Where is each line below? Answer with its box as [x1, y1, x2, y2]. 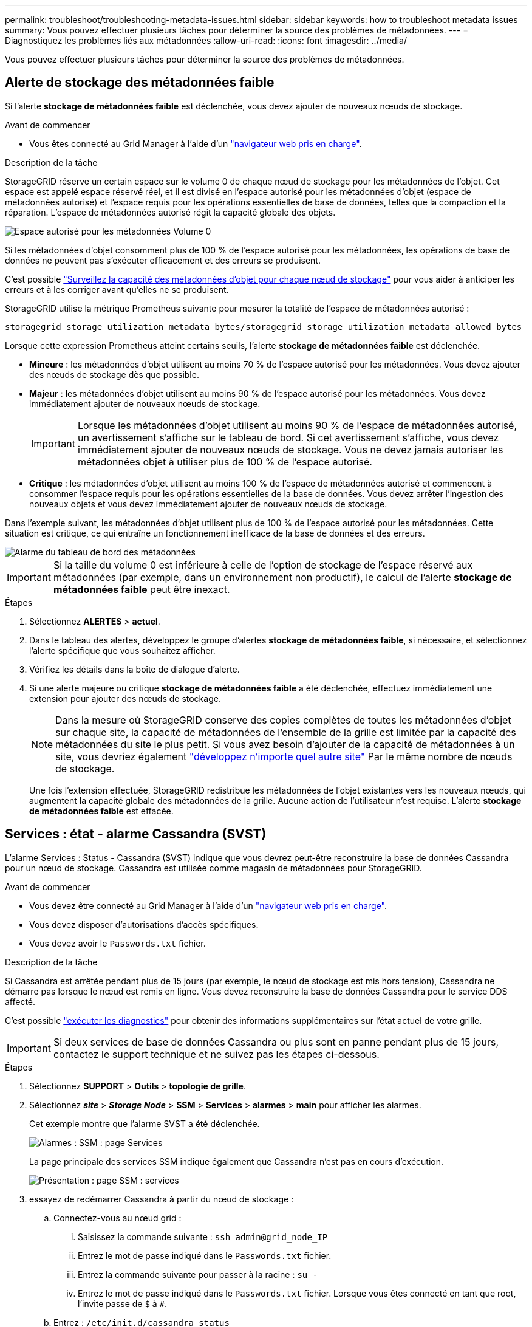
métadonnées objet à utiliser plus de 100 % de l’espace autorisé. [77, 455, 372, 468]
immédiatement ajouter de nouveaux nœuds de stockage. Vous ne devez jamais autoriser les [77, 443, 503, 456]
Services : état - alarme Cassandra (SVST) [5, 826, 267, 842]
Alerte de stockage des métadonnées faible [5, 75, 275, 91]
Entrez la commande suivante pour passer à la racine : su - [78, 1269, 318, 1280]
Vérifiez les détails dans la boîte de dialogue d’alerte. [29, 663, 240, 674]
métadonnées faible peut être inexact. [53, 583, 230, 595]
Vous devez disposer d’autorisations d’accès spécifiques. [29, 919, 259, 930]
